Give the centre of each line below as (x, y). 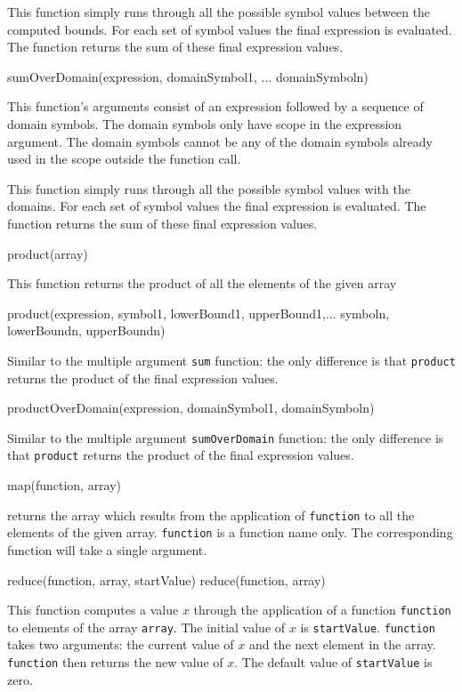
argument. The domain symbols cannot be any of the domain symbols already (220, 141)
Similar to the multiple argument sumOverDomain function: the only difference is (226, 437)
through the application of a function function (322, 610)
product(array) (48, 253)
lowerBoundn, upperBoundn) (86, 330)
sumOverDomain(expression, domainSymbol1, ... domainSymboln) (188, 76)
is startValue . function (368, 627)
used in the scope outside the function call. (124, 159)
